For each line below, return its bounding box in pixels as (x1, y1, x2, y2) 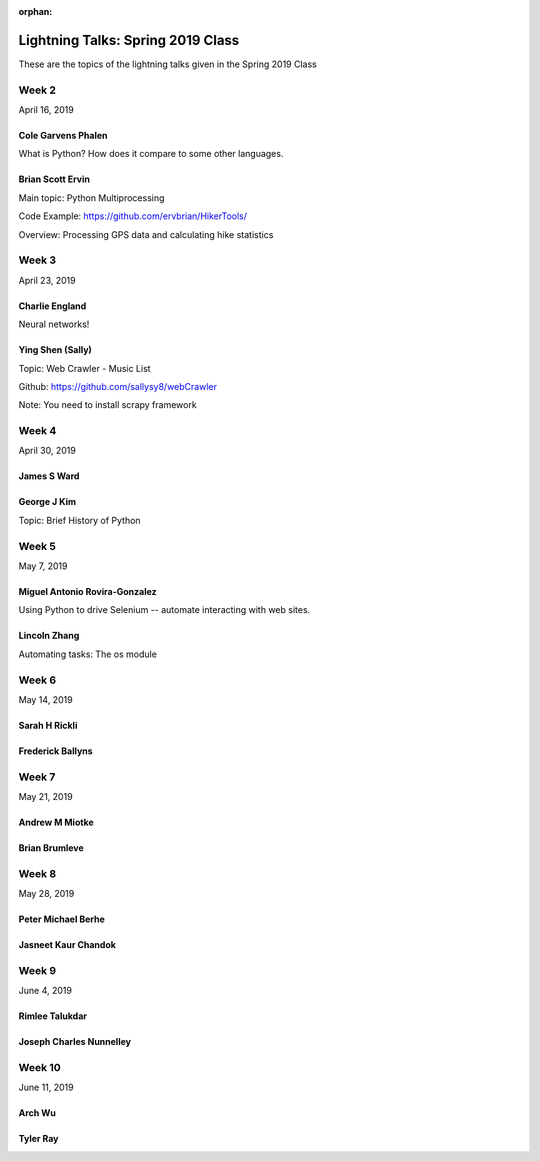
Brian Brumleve (18, 842, 84, 854)
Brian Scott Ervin (18, 173, 90, 185)
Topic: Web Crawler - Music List (18, 362, 151, 374)
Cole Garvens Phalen (18, 130, 109, 142)
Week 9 (18, 963, 57, 977)
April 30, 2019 (18, 445, 77, 457)
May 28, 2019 (18, 888, 75, 900)
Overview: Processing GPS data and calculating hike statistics (18, 228, 274, 240)
